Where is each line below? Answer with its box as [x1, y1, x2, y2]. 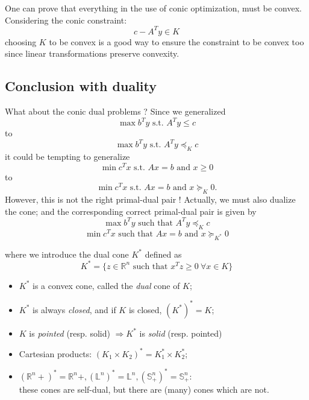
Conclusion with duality [5, 77, 157, 95]
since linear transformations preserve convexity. [5, 47, 179, 60]
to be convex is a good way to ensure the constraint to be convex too [49, 35, 304, 48]
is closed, [128, 303, 162, 316]
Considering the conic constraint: [5, 13, 127, 26]
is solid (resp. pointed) [139, 326, 222, 339]
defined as [145, 247, 182, 260]
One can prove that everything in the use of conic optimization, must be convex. [5, 2, 302, 14]
